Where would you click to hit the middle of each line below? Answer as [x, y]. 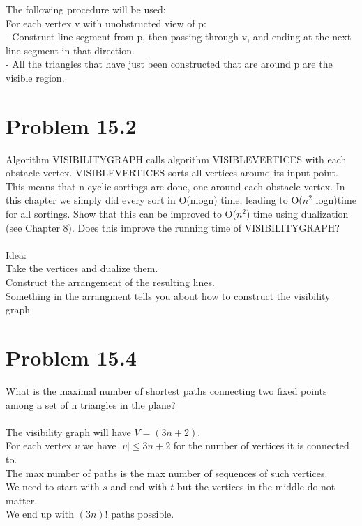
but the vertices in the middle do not [256, 487]
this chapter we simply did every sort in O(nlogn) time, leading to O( [154, 200]
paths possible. [143, 514]
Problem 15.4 [71, 357]
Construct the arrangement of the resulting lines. [110, 282]
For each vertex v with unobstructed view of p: [106, 23]
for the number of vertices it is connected [261, 445]
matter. [22, 500]
